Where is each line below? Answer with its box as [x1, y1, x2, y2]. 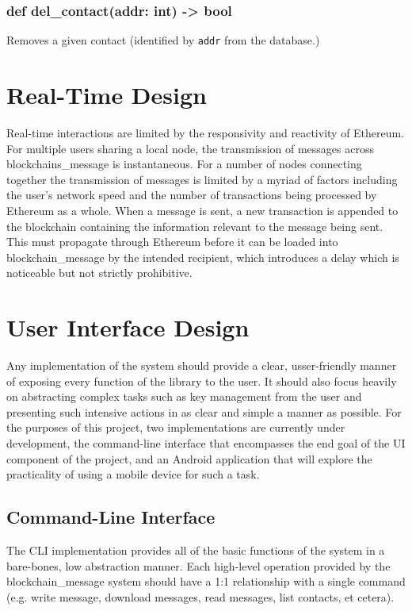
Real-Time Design [6, 79, 207, 111]
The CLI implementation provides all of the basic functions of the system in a [6, 542, 385, 559]
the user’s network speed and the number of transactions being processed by [6, 186, 377, 203]
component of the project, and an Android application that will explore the [6, 450, 372, 467]
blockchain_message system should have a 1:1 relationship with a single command [6, 573, 406, 590]
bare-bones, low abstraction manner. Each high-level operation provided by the [6, 557, 391, 574]
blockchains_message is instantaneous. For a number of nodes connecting [6, 156, 362, 172]
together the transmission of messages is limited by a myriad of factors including [6, 171, 398, 187]
